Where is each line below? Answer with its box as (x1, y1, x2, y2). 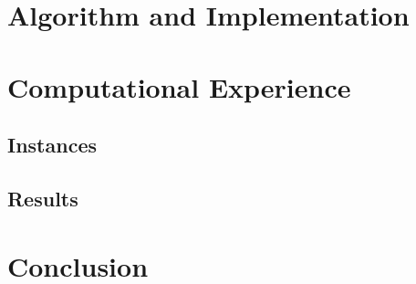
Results (7, 184, 78, 212)
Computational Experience (7, 68, 351, 105)
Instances (7, 131, 97, 159)
